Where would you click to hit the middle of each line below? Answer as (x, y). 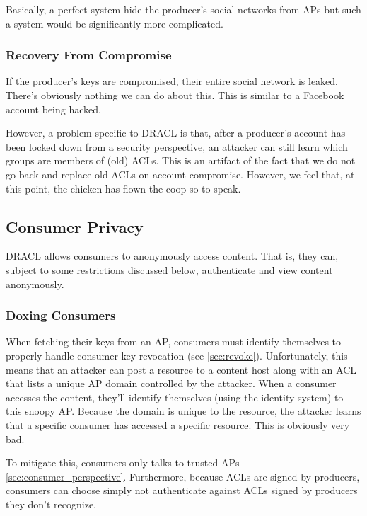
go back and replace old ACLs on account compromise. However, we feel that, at (180, 174)
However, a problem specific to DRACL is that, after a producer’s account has (176, 133)
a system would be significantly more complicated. (115, 23)
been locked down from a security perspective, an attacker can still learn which (177, 146)
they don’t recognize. (51, 504)
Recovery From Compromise (89, 55)
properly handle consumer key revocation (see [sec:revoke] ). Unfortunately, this (177, 355)
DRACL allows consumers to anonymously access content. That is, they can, (172, 256)
